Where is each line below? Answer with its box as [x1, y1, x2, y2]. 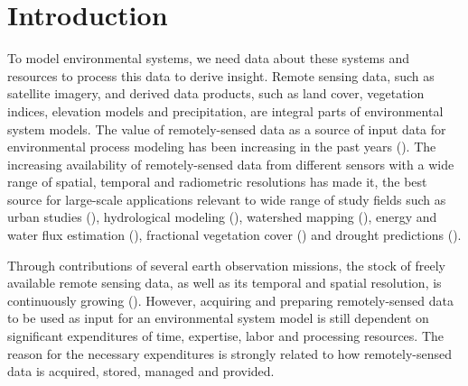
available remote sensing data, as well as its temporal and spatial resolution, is [7, 273, 442, 292]
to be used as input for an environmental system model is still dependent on [7, 308, 429, 327]
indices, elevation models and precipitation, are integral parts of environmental [7, 101, 444, 120]
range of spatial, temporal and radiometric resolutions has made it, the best [7, 172, 427, 191]
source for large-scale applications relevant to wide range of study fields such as [7, 189, 446, 208]
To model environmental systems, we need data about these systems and [7, 49, 410, 68]
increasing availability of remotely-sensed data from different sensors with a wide [7, 154, 454, 173]
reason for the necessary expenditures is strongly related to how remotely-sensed [7, 344, 453, 363]
